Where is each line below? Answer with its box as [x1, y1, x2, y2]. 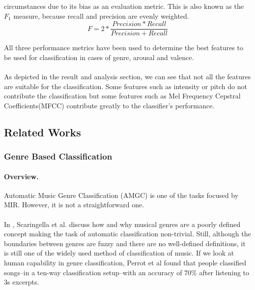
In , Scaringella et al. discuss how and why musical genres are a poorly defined [4, 219, 241, 229]
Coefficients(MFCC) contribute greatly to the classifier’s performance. [4, 100, 215, 110]
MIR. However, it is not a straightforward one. [4, 199, 144, 210]
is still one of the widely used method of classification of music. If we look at [4, 248, 234, 258]
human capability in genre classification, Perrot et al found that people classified [4, 257, 246, 267]
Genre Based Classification [4, 150, 113, 162]
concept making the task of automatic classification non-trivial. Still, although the [4, 228, 251, 239]
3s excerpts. [4, 277, 39, 287]
